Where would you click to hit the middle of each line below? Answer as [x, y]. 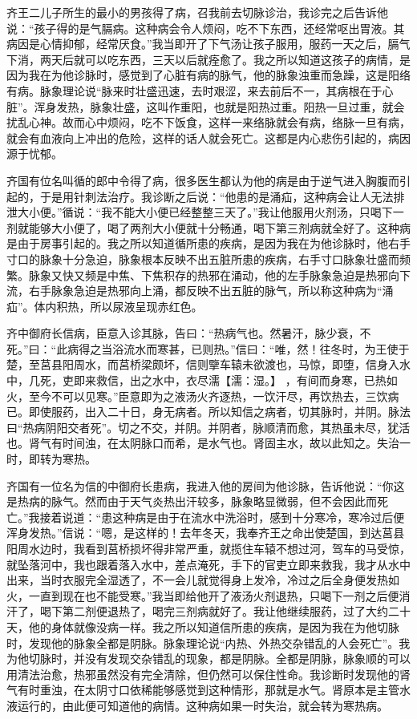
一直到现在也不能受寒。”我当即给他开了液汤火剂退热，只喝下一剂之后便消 [219, 595]
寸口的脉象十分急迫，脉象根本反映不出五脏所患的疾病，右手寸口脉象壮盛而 [203, 259]
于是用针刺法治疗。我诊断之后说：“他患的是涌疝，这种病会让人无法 [217, 196]
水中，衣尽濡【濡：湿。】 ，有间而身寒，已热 [269, 380]
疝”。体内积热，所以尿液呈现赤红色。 [105, 306]
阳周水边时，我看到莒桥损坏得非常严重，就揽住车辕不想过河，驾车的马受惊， [208, 548]
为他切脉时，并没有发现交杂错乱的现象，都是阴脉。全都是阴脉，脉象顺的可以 [208, 658]
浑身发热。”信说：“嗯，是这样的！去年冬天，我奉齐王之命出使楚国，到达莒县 [206, 533]
